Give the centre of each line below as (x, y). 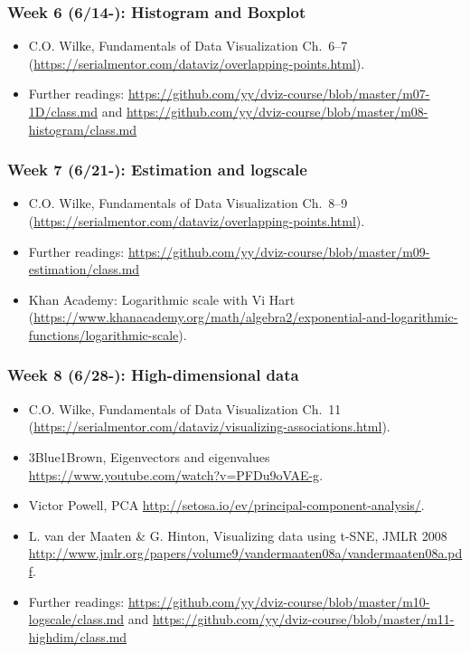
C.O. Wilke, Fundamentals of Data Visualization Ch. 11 (185, 408)
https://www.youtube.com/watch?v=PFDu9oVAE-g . (176, 474)
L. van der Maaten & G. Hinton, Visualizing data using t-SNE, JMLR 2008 (238, 535)
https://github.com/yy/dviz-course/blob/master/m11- (303, 619)
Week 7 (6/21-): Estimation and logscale (157, 170)
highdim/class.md (78, 636)
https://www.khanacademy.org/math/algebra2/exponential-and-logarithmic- (246, 317)
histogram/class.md (83, 129)
